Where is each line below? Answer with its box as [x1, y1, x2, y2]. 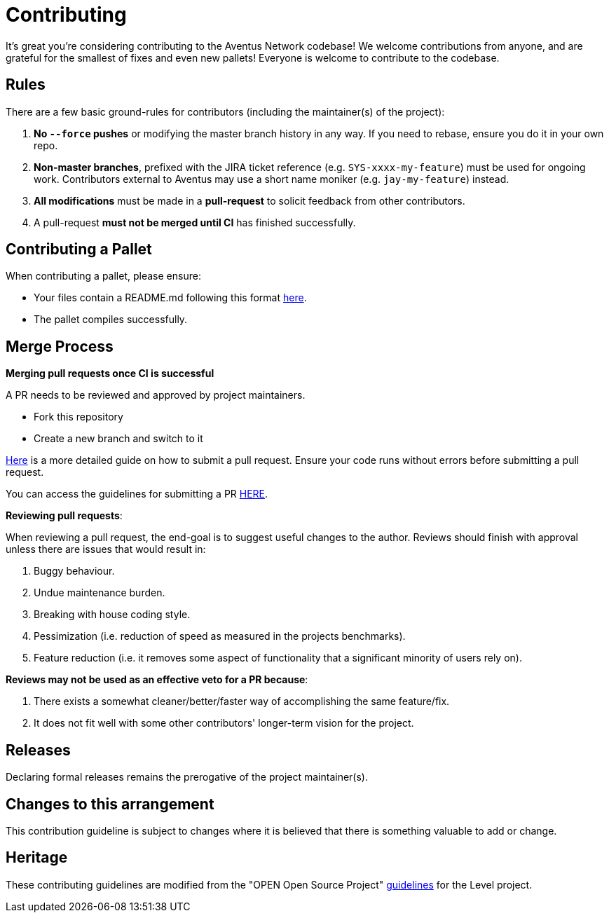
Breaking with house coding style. [34, 608, 191, 621]
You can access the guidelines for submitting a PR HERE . [6, 488, 268, 500]
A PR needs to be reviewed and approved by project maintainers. [6, 389, 306, 402]
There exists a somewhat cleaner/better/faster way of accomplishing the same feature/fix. [34, 695, 450, 708]
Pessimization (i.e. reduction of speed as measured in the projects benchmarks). [34, 630, 406, 643]
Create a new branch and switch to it [34, 432, 203, 445]
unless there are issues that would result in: [6, 543, 206, 556]
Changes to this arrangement [6, 795, 214, 813]
